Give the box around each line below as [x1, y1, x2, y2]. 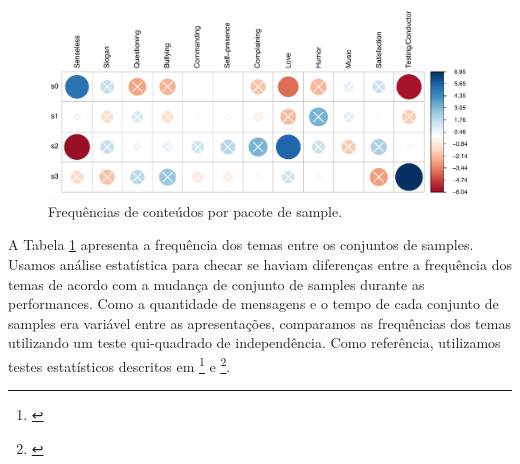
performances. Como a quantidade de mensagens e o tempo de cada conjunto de [8, 293, 499, 314]
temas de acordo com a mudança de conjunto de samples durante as [8, 273, 425, 294]
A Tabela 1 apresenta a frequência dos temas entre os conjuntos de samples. [8, 234, 474, 255]
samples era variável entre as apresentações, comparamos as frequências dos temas [8, 312, 511, 333]
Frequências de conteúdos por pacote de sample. [48, 200, 343, 221]
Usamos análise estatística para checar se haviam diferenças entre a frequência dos [8, 254, 512, 274]
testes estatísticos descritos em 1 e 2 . [8, 352, 231, 376]
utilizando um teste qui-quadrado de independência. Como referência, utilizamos [8, 332, 501, 353]
